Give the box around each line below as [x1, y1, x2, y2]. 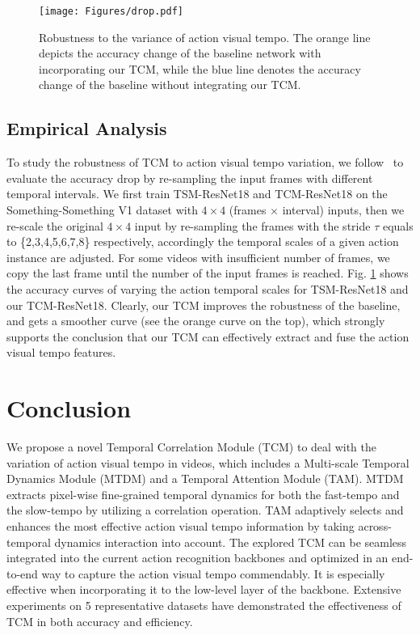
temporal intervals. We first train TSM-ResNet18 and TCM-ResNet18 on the [6, 185, 388, 202]
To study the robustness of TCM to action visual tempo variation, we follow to [6, 154, 404, 171]
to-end [6, 565, 38, 582]
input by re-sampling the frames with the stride [134, 217, 371, 234]
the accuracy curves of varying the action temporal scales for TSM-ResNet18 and [6, 280, 409, 297]
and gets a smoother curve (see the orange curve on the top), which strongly [6, 312, 385, 329]
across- [358, 518, 392, 535]
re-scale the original [6, 217, 103, 234]
